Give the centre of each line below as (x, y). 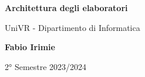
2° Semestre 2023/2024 (46, 66)
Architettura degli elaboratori (66, 8)
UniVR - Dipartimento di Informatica (72, 27)
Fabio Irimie (30, 47)
